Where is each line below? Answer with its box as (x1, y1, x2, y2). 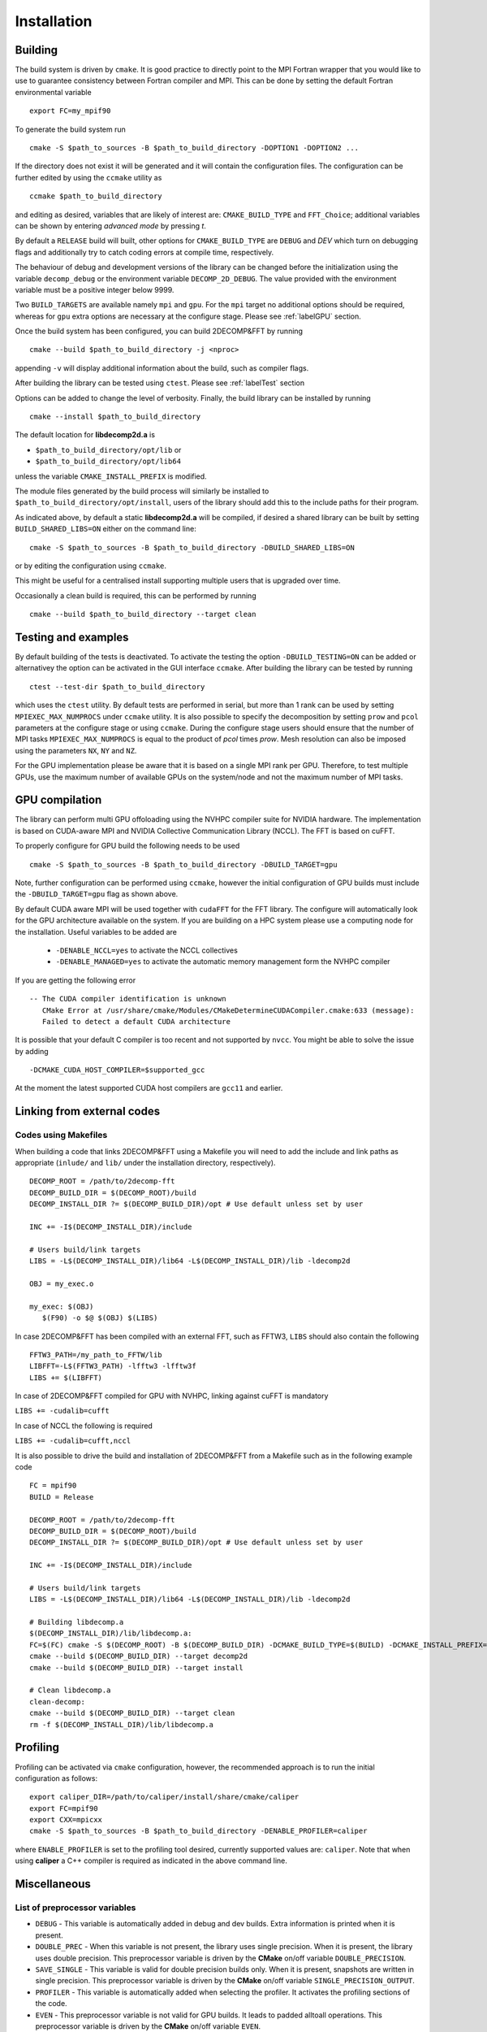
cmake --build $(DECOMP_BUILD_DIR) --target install (29, 1663, 243, 1672)
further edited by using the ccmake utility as (15, 172, 162, 182)
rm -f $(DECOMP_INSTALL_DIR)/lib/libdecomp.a (29, 1720, 214, 1729)
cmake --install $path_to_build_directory (29, 412, 201, 422)
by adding (15, 1046, 49, 1056)
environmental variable (15, 87, 93, 97)
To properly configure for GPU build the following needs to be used (15, 841, 240, 851)
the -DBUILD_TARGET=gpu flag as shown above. (15, 889, 179, 899)
